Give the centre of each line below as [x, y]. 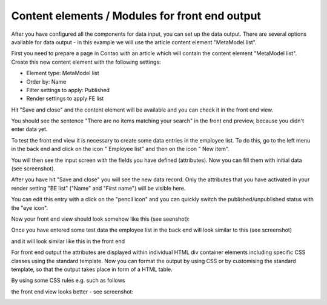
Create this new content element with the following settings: [86, 62]
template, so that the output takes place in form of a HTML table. [92, 269]
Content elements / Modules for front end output [136, 16]
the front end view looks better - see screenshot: [72, 292]
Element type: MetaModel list [63, 73]
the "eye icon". [30, 208]
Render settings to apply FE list [65, 99]
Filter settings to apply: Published [68, 90]
